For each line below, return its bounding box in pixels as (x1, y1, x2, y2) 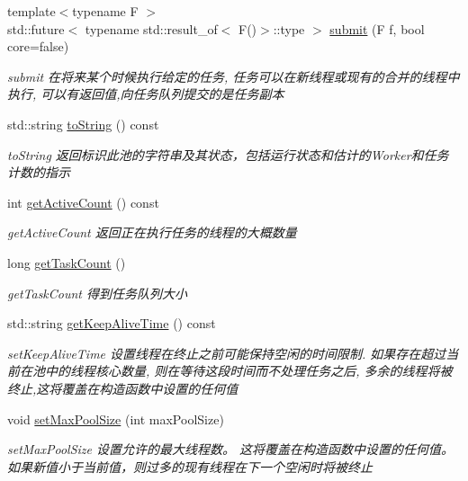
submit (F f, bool (329, 19, 425, 38)
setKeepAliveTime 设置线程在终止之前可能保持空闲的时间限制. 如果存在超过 (7, 343, 446, 362)
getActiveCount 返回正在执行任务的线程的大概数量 (7, 223, 297, 242)
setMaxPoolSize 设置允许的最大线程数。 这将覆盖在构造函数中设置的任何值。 (7, 440, 454, 459)
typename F (72, 2, 139, 20)
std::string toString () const (7, 114, 159, 133)
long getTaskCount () (7, 253, 126, 272)
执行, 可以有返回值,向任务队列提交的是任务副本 (7, 85, 284, 103)
